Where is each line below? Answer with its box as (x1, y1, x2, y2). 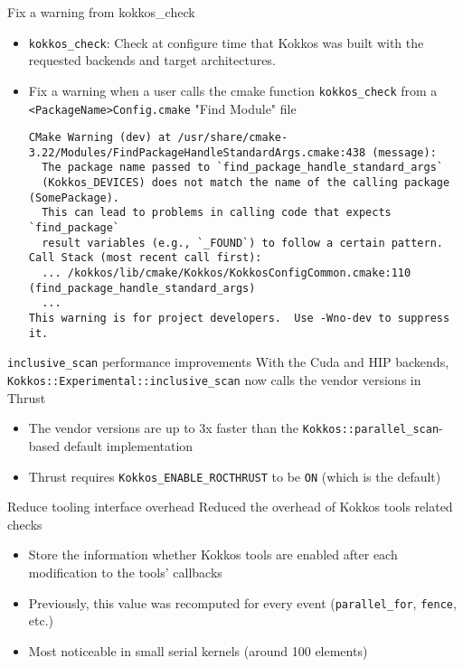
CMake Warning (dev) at (28, 131, 172, 145)
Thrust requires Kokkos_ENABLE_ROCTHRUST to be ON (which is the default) (28, 466, 441, 485)
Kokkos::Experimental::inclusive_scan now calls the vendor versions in (7, 371, 421, 389)
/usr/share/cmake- (177, 131, 288, 145)
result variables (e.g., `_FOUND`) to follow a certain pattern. (42, 236, 443, 249)
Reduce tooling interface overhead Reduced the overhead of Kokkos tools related (7, 497, 453, 516)
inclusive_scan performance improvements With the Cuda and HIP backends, (7, 352, 449, 371)
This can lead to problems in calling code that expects (42, 206, 392, 220)
